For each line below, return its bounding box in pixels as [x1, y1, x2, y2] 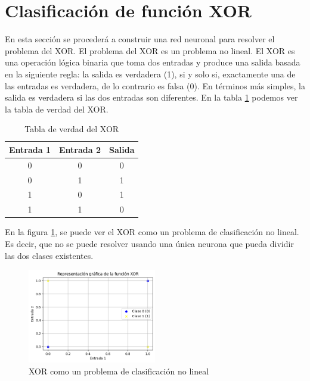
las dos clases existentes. [5, 249, 94, 261]
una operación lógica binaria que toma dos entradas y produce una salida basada [5, 56, 300, 68]
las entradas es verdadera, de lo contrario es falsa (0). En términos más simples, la [5, 79, 305, 92]
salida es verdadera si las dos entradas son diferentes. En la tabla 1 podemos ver [5, 91, 298, 104]
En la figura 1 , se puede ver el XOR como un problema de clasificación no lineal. [5, 226, 299, 238]
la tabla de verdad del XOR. [5, 102, 108, 115]
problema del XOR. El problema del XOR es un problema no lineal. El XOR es [5, 44, 295, 57]
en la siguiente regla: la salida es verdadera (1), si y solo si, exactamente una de [5, 67, 296, 80]
